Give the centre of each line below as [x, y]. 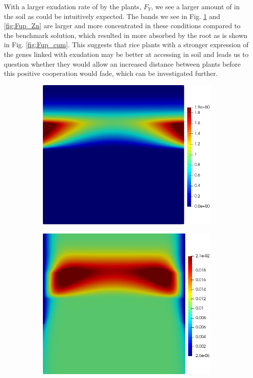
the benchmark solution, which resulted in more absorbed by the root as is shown [126, 35]
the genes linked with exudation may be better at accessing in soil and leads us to [126, 54]
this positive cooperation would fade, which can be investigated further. [111, 73]
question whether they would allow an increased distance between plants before [122, 63]
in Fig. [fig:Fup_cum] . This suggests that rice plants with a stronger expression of [126, 45]
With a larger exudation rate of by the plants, [73, 6]
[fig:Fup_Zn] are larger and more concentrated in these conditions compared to [122, 26]
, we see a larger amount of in [195, 6]
